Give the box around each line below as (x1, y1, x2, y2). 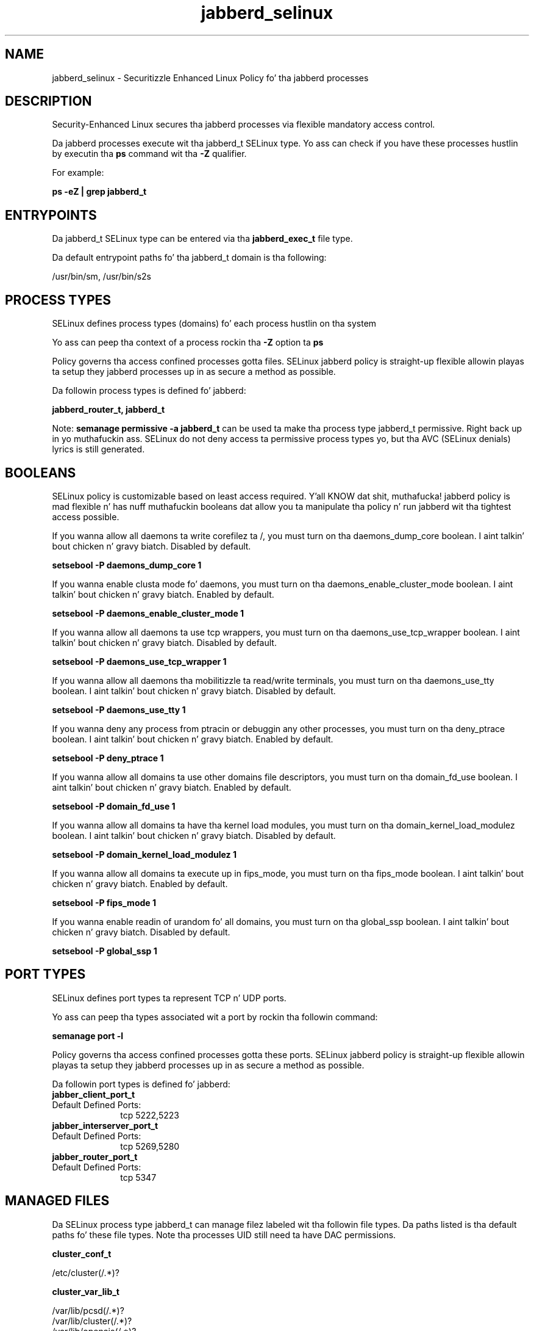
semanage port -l (52, 1030, 123, 1041)
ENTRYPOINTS (5, 207, 97, 223)
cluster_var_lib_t (52, 1286, 119, 1297)
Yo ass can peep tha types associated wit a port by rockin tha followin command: (52, 1011, 378, 1022)
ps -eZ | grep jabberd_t (52, 186, 147, 197)
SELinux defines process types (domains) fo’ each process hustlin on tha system (52, 318, 377, 329)
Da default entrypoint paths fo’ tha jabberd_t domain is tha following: (52, 252, 327, 263)
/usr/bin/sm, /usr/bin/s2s (52, 271, 152, 282)
